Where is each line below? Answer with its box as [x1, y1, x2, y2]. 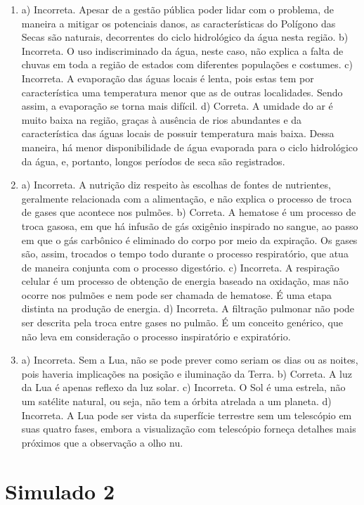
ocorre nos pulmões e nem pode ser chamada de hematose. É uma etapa [21, 287, 332, 302]
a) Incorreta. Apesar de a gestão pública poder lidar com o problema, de [21, 2, 334, 16]
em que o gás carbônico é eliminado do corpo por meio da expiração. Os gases [21, 232, 358, 247]
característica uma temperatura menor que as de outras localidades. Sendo [21, 84, 343, 99]
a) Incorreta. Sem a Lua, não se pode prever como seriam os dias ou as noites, [21, 352, 358, 367]
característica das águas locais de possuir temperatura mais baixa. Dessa [21, 126, 334, 141]
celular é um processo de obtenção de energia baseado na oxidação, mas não [21, 274, 349, 288]
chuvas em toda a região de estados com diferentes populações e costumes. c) [21, 57, 353, 72]
